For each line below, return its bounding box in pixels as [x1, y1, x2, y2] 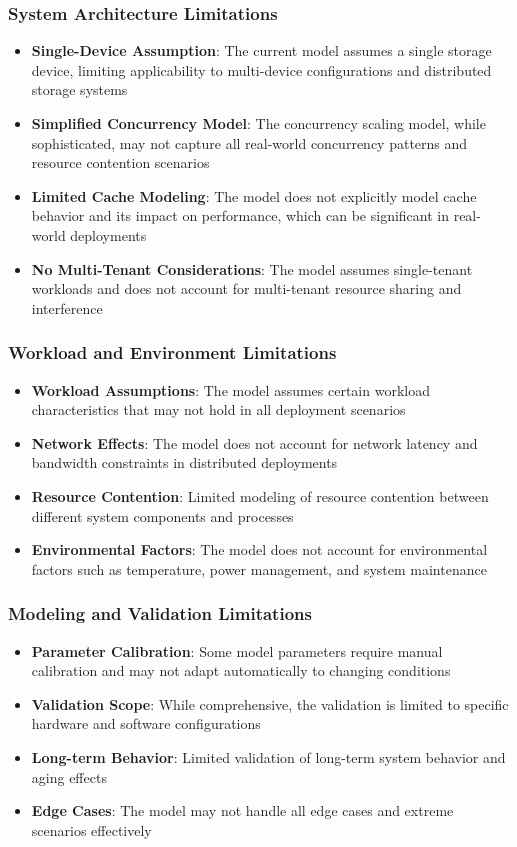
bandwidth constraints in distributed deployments [31, 452, 338, 473]
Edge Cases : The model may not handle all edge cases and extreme [31, 800, 454, 821]
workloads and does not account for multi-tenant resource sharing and [31, 278, 462, 299]
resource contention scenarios [31, 152, 210, 173]
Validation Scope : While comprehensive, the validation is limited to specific [31, 693, 509, 714]
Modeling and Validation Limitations [8, 601, 312, 626]
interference [31, 297, 103, 318]
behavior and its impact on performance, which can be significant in [31, 205, 449, 226]
